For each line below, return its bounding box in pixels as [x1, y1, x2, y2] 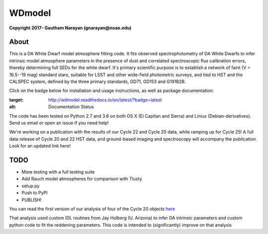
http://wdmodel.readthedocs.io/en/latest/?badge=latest [48, 97, 162, 103]
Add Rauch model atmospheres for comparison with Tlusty [21, 176, 142, 182]
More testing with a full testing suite [21, 169, 95, 175]
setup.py [21, 183, 40, 189]
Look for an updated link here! [9, 143, 71, 149]
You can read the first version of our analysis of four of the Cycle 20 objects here [9, 206, 176, 212]
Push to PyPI [21, 190, 48, 196]
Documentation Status [48, 104, 94, 110]
